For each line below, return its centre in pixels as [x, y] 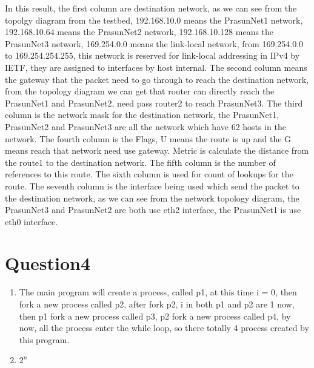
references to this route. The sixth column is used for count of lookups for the [149, 174]
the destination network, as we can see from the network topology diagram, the [152, 198]
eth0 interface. [32, 221]
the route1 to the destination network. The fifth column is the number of [140, 162]
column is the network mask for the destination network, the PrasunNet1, [142, 115]
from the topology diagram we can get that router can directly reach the [140, 91]
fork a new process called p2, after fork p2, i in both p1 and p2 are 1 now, [157, 304]
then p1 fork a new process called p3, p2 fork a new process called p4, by [155, 316]
